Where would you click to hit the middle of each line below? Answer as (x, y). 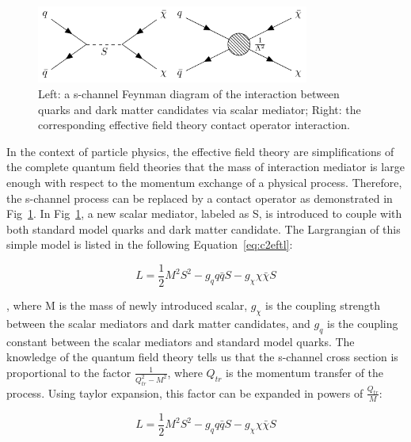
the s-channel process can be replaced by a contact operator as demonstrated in (200, 198)
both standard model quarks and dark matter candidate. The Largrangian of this (204, 229)
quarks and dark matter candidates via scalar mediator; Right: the (200, 109)
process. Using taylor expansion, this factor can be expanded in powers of (185, 392)
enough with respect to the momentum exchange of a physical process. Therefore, (204, 182)
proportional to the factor (69, 372)
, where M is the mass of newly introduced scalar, (127, 305)
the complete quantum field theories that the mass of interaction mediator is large (205, 167)
